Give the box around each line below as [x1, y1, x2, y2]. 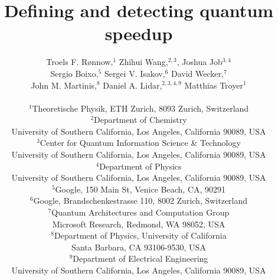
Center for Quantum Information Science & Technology [40, 136, 241, 149]
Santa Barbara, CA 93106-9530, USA [71, 240, 206, 253]
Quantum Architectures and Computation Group [51, 206, 230, 219]
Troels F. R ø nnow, [46, 56, 113, 68]
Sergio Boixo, [50, 67, 99, 79]
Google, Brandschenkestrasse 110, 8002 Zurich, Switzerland [33, 194, 248, 207]
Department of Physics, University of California [54, 229, 227, 242]
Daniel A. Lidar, [103, 79, 162, 91]
